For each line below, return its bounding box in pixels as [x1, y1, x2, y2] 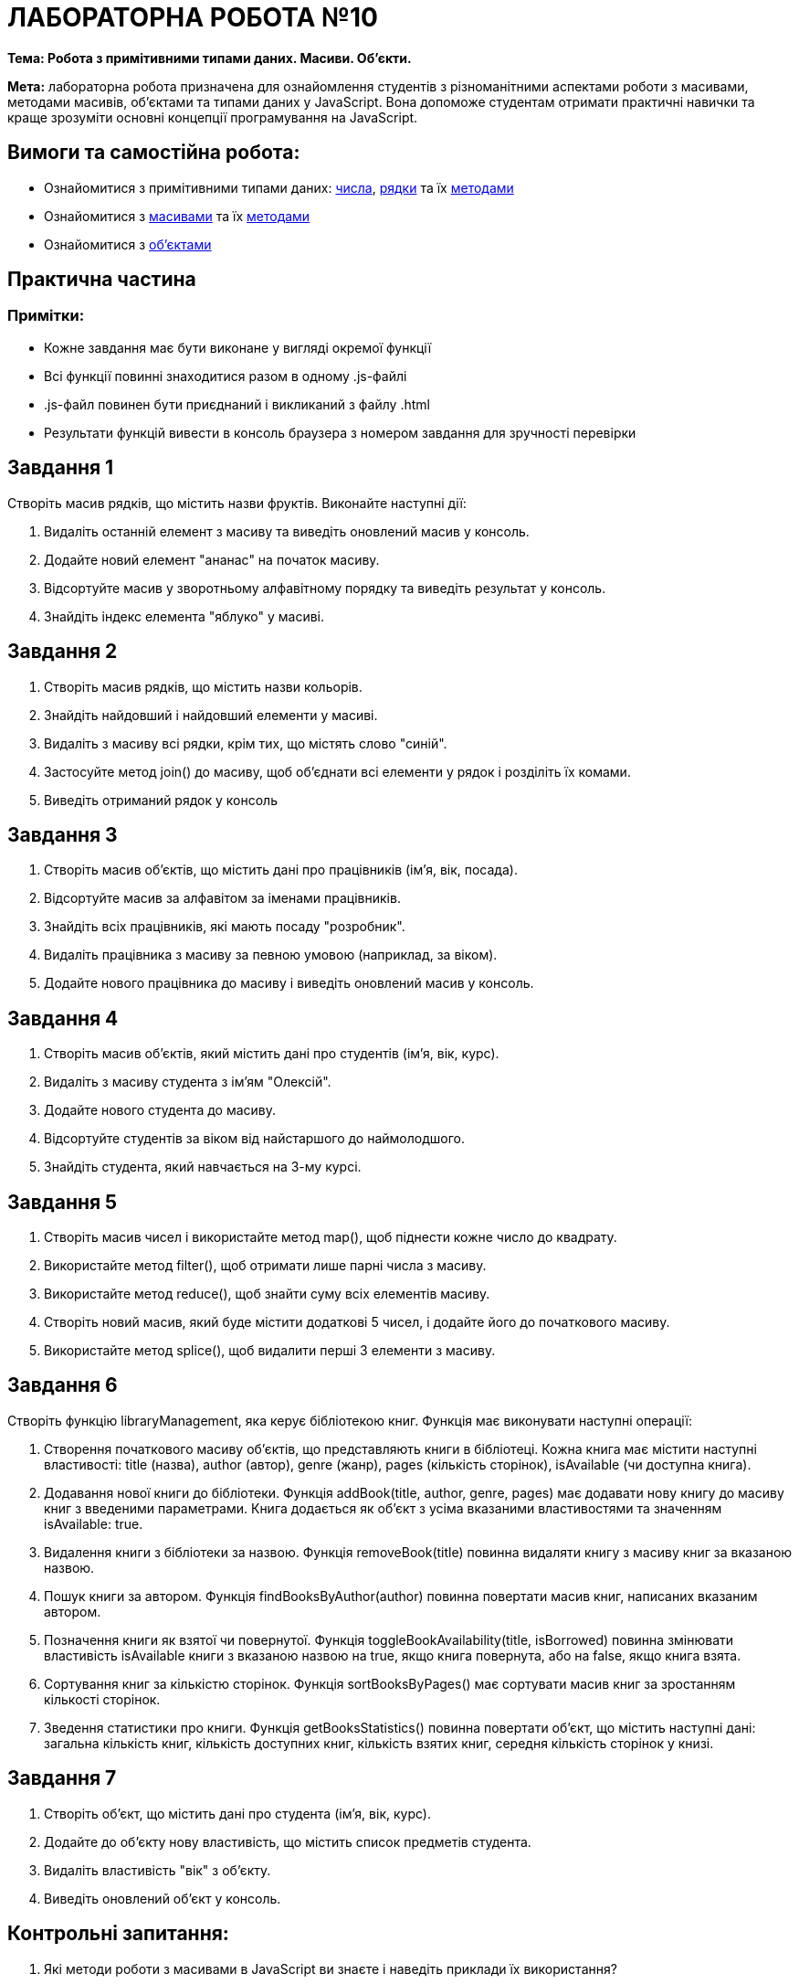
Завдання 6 [7, 1374, 118, 1397]
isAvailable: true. [44, 1515, 143, 1532]
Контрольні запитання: [7, 1922, 229, 1946]
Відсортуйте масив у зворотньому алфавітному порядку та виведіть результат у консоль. [44, 579, 606, 596]
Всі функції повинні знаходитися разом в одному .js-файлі [44, 367, 407, 384]
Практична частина [7, 268, 196, 292]
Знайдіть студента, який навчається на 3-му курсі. [44, 1159, 362, 1175]
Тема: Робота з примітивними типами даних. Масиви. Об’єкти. [7, 49, 412, 66]
